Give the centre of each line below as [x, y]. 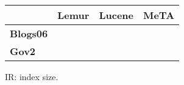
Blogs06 [29, 33]
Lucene [116, 15]
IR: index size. [32, 76]
